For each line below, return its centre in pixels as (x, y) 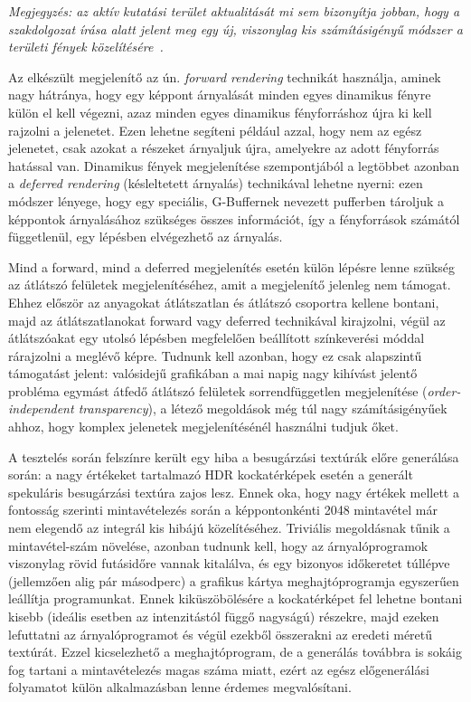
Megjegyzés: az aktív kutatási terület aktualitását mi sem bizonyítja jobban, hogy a (234, 11)
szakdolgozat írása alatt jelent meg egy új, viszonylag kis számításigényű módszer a (235, 28)
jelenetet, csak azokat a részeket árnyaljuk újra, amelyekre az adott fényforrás (224, 148)
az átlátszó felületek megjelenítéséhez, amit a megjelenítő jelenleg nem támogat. (230, 285)
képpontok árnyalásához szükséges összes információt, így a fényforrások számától (234, 218)
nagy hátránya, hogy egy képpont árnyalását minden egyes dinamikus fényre (220, 95)
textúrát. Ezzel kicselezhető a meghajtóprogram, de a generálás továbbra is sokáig (235, 652)
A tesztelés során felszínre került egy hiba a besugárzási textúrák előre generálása (234, 456)
